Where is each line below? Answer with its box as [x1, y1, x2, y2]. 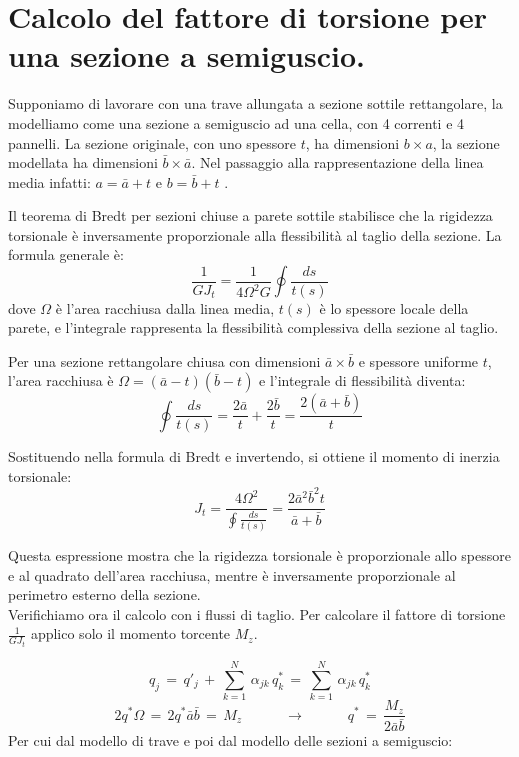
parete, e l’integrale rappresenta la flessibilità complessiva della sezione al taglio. [8, 317, 499, 338]
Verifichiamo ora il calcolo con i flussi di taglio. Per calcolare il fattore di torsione [8, 603, 506, 624]
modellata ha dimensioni [8, 152, 158, 173]
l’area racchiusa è [8, 370, 114, 391]
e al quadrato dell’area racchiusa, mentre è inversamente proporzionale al [8, 564, 456, 585]
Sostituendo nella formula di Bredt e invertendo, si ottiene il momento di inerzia [8, 446, 500, 467]
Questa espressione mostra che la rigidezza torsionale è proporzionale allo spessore [8, 545, 511, 566]
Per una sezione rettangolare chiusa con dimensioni [8, 350, 321, 371]
